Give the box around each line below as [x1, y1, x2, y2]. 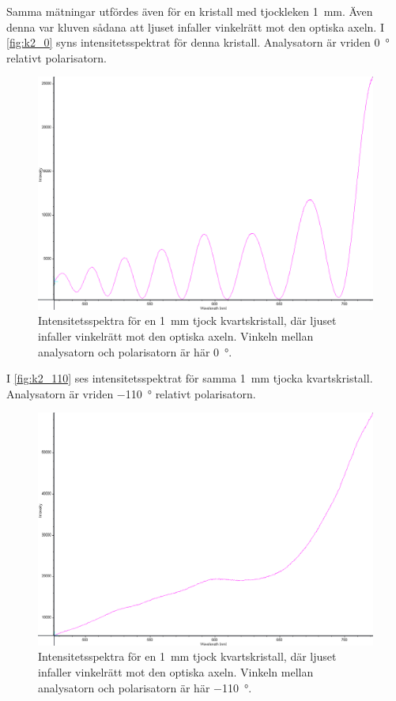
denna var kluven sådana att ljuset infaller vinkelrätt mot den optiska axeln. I [6, 18, 384, 35]
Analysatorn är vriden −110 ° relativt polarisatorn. [6, 385, 256, 401]
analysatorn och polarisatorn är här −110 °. [38, 679, 252, 695]
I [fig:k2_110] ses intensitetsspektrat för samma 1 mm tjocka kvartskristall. [6, 370, 373, 386]
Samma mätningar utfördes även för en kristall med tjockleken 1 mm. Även [6, 3, 373, 19]
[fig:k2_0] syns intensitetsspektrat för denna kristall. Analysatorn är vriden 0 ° [6, 34, 390, 51]
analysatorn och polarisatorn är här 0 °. [38, 343, 232, 360]
